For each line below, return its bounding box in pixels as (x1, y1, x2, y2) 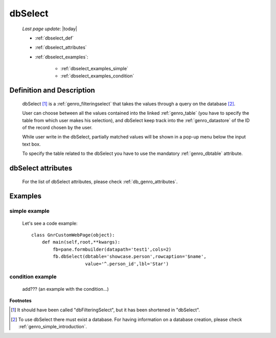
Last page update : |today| (22, 26, 78, 32)
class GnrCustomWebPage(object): (31, 232, 115, 238)
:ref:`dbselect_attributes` (35, 44, 87, 51)
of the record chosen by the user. (22, 125, 93, 131)
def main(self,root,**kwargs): (41, 239, 121, 245)
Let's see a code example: (22, 220, 78, 226)
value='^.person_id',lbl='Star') (85, 261, 169, 267)
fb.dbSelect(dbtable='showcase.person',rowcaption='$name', (53, 254, 206, 260)
